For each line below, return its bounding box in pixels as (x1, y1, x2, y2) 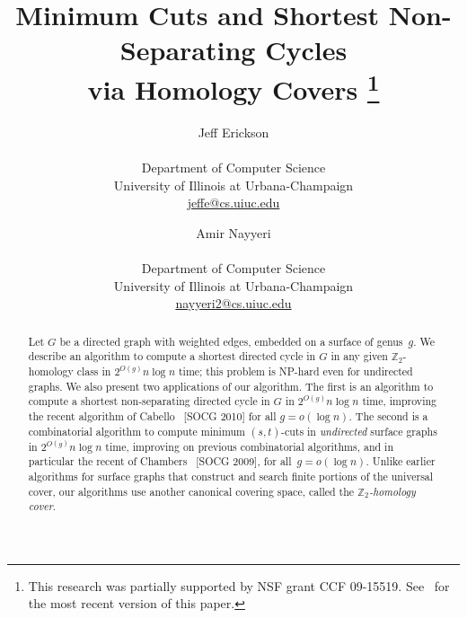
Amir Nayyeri (196, 223, 271, 242)
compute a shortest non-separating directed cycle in (28, 393, 270, 409)
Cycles (265, 31, 348, 68)
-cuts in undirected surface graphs (280, 423, 437, 438)
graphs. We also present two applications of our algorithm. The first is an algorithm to (28, 378, 434, 393)
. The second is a (348, 408, 428, 423)
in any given (330, 349, 388, 364)
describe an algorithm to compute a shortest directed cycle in (28, 349, 316, 364)
